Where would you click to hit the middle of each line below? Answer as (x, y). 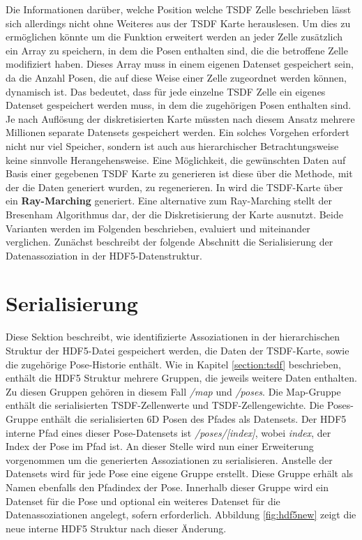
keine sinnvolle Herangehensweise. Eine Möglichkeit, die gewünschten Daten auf (176, 159)
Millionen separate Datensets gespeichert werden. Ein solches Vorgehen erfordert (178, 132)
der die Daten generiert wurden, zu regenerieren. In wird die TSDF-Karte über (174, 187)
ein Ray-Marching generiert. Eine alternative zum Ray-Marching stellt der (169, 201)
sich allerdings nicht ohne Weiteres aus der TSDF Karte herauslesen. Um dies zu (178, 23)
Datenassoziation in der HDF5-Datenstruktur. (104, 255)
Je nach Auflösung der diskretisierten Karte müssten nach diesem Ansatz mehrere (180, 118)
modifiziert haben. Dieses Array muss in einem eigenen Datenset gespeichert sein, (180, 64)
